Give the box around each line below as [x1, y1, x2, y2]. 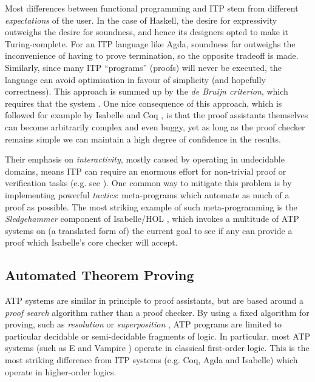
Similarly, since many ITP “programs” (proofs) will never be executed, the [5, 61, 282, 73]
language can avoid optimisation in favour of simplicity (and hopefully [5, 73, 266, 85]
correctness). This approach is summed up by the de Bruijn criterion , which [5, 85, 288, 98]
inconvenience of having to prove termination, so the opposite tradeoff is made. [5, 49, 299, 62]
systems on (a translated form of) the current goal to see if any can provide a [5, 224, 293, 236]
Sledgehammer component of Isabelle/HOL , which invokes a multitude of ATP [5, 212, 299, 225]
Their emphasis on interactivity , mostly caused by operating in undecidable [5, 153, 285, 166]
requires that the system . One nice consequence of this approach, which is [5, 96, 282, 109]
